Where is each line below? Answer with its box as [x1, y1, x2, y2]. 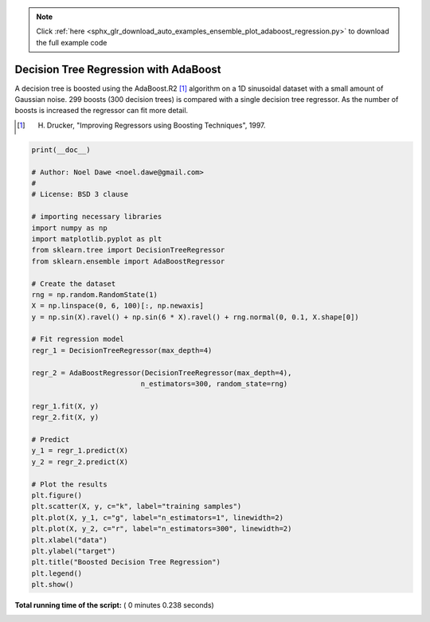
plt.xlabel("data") [31, 535, 107, 545]
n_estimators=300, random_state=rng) [140, 379, 288, 389]
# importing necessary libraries [31, 212, 162, 221]
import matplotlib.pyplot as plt [31, 234, 162, 243]
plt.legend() [31, 569, 83, 577]
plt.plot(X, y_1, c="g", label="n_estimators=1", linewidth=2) [31, 513, 284, 522]
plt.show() [31, 580, 74, 589]
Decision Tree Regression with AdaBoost [14, 62, 222, 76]
